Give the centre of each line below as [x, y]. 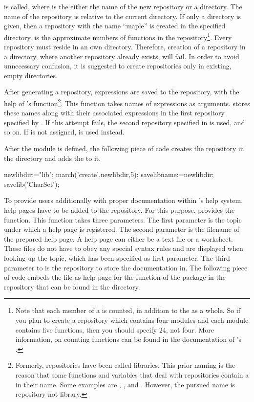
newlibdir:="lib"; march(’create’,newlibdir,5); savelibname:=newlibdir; [109, 174]
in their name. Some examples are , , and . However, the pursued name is [125, 384]
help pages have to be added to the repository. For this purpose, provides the [119, 210]
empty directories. [31, 75]
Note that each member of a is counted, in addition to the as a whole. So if [128, 310]
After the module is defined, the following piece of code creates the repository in [124, 148]
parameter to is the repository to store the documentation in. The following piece [126, 267]
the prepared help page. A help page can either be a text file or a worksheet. [118, 238]
